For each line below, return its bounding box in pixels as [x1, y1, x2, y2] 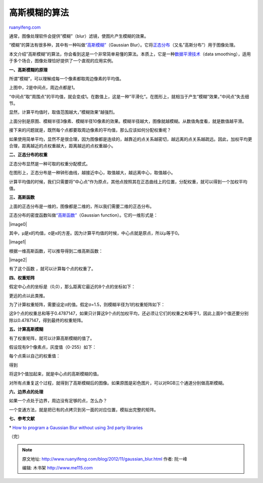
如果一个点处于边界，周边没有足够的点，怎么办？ [9, 398, 107, 404]
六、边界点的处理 [9, 389, 43, 394]
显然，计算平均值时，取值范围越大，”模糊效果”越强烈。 [9, 109, 118, 115]
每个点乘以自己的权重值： [9, 353, 60, 359]
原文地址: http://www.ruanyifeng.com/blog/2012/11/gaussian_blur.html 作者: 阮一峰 [22, 456, 188, 462]
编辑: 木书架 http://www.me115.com [22, 465, 93, 471]
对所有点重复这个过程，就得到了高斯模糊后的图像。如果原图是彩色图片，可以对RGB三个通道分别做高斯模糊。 [9, 380, 227, 386]
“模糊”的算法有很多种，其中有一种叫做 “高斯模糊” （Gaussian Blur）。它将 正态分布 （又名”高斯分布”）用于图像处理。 [9, 42, 238, 48]
